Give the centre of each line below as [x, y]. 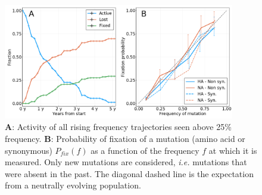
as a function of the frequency [145, 150]
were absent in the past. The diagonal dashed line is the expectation [129, 173]
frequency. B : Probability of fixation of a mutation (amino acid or [125, 138]
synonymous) [29, 150]
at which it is [233, 150]
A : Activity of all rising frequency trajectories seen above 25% [118, 127]
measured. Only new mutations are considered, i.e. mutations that [126, 162]
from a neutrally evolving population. [73, 185]
